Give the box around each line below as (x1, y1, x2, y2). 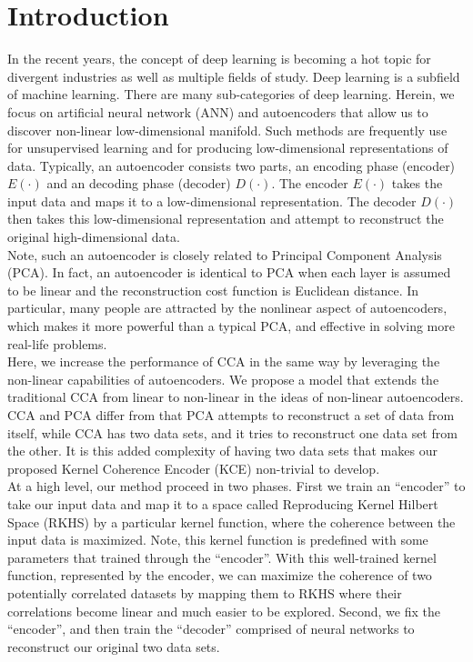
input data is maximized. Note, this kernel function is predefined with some (7, 530, 428, 549)
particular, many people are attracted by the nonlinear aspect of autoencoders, (7, 298, 448, 317)
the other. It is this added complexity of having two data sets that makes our (7, 441, 438, 460)
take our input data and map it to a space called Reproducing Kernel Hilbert (7, 494, 438, 513)
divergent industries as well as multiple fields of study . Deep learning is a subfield (7, 66, 460, 85)
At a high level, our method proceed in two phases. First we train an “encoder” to (7, 476, 466, 496)
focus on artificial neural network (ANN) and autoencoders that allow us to (7, 102, 428, 121)
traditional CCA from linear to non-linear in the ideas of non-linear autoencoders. (7, 387, 464, 406)
